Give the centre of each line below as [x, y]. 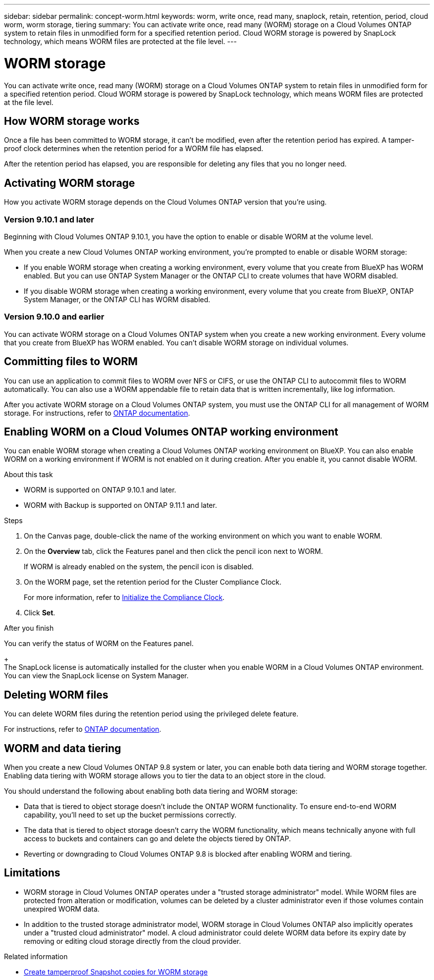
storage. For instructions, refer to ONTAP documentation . [97, 413]
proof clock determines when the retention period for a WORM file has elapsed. [134, 149]
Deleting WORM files [56, 695]
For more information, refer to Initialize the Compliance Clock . [124, 598]
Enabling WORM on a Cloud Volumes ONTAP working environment [171, 432]
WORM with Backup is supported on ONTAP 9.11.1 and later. [120, 505]
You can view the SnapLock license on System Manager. [96, 676]
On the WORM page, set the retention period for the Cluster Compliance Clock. [153, 582]
